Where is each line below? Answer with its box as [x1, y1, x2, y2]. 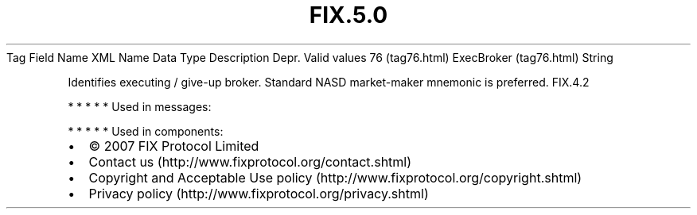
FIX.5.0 [309, 2, 388, 29]
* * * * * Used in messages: [68, 99, 212, 113]
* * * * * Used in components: [68, 124, 224, 138]
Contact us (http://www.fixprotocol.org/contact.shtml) [88, 153, 412, 170]
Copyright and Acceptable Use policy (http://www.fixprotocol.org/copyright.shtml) [88, 169, 582, 186]
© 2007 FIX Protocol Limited [88, 137, 259, 154]
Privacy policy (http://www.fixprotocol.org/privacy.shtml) [88, 185, 429, 202]
